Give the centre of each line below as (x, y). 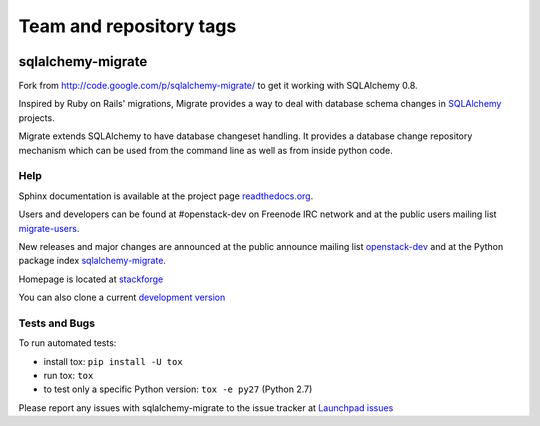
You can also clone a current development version (122, 297)
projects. (36, 117)
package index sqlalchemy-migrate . (92, 261)
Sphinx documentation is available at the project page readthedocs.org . (166, 196)
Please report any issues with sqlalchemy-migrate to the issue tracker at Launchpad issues (206, 407)
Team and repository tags (127, 26)
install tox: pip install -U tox (113, 361)
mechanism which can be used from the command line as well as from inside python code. (206, 150)
